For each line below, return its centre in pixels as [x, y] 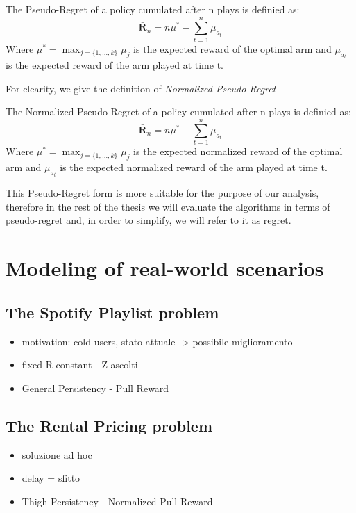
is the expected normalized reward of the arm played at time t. [194, 166]
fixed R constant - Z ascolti [80, 365]
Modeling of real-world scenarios [165, 268]
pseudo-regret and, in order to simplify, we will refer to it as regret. [149, 220]
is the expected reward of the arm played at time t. [115, 65]
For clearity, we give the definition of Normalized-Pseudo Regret [141, 88]
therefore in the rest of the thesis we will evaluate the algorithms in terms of [168, 206]
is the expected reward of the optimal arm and [232, 48]
